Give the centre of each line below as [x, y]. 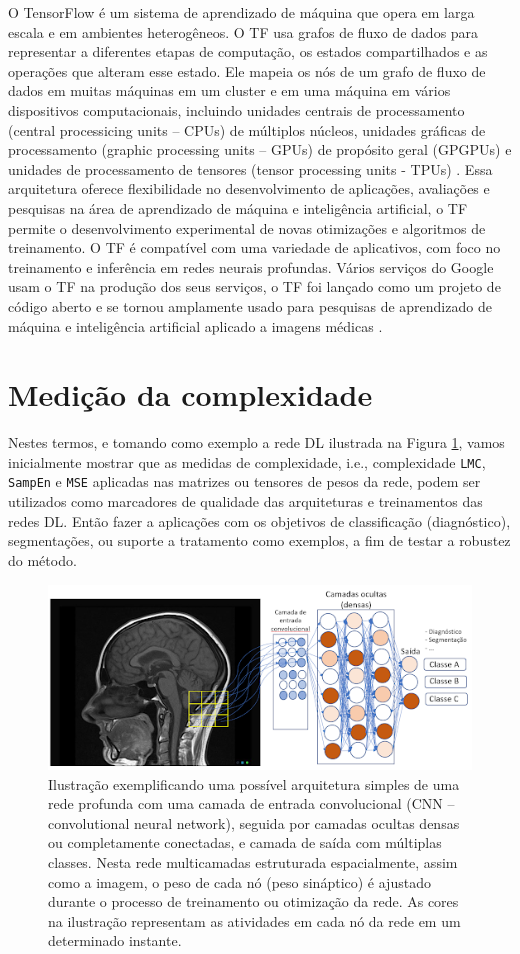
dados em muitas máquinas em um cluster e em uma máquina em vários [229, 90]
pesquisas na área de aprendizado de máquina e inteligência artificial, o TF [238, 207]
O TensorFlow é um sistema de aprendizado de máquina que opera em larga [241, 12]
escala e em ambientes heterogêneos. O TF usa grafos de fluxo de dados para [243, 31]
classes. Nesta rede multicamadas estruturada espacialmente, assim [253, 861]
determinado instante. [115, 940]
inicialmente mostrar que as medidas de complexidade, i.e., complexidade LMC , [247, 461]
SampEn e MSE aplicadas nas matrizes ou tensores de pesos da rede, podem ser [244, 481]
